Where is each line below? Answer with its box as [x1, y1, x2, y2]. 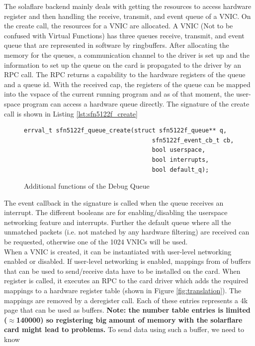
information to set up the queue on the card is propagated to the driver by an [4, 59, 242, 70]
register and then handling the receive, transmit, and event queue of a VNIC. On [4, 10, 251, 21]
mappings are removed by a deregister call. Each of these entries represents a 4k [4, 295, 248, 305]
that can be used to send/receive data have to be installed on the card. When [4, 265, 241, 276]
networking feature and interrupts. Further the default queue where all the [4, 217, 231, 227]
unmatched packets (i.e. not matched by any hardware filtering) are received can [4, 227, 250, 237]
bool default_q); [152, 166, 209, 173]
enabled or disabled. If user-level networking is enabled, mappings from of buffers [4, 256, 251, 266]
